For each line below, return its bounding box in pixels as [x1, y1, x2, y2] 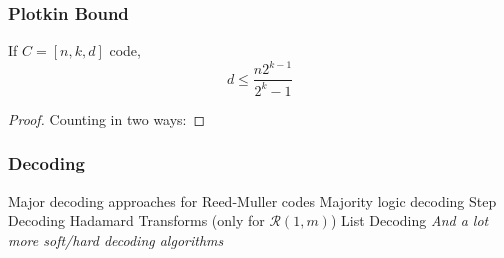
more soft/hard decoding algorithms [8, 229, 224, 250]
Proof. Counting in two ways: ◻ [8, 108, 206, 129]
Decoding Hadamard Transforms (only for [8, 210, 265, 231]
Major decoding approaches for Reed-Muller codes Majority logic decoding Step [8, 190, 497, 211]
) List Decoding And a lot [330, 210, 489, 231]
